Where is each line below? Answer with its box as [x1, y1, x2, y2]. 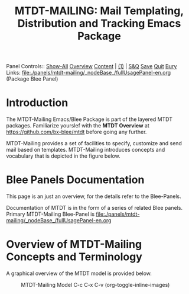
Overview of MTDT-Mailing [6, 238, 142, 251]
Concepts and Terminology [6, 250, 143, 264]
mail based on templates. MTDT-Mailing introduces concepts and [6, 146, 165, 154]
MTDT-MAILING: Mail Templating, [14, 4, 184, 18]
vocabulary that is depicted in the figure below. [6, 152, 121, 159]
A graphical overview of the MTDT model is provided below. [6, 270, 152, 277]
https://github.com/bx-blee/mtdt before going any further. [6, 129, 147, 136]
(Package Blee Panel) [6, 75, 58, 82]
